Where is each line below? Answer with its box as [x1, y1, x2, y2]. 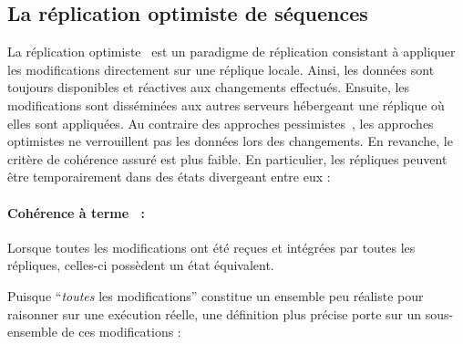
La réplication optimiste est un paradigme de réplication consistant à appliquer [7, 42, 456, 61]
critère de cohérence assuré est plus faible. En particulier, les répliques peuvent [7, 149, 448, 168]
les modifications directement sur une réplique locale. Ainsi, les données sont [7, 59, 435, 78]
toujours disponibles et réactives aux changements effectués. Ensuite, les [7, 78, 410, 97]
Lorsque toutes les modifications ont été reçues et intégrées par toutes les [7, 237, 416, 256]
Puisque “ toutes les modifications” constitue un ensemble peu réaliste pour [7, 286, 424, 305]
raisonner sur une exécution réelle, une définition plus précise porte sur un [7, 304, 422, 323]
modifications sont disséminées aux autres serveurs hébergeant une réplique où [7, 95, 445, 114]
